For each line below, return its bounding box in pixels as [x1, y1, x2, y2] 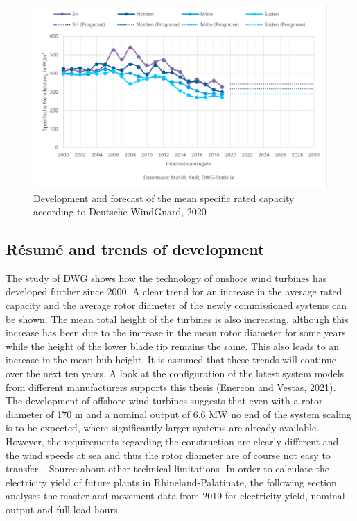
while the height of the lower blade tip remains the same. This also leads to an [6, 338, 340, 353]
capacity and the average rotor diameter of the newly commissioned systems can [6, 298, 347, 313]
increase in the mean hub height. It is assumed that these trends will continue [6, 352, 336, 367]
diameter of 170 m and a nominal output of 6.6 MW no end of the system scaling [6, 406, 351, 421]
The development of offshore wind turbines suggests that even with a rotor [6, 393, 323, 408]
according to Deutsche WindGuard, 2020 [33, 204, 207, 219]
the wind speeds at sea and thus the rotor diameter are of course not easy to [6, 447, 331, 462]
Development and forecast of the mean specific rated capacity [33, 190, 295, 205]
